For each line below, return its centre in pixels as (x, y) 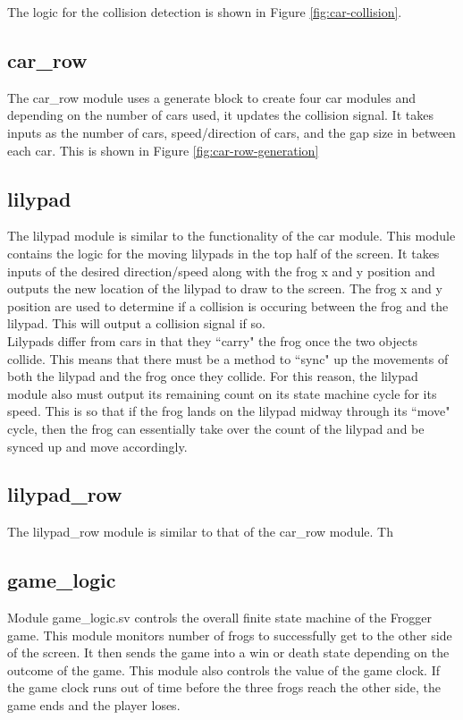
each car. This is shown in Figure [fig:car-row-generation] (163, 150)
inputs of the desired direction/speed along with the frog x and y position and (221, 271)
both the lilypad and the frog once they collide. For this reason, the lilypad (213, 376)
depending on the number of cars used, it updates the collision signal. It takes (220, 115)
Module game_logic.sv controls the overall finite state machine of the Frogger (220, 618)
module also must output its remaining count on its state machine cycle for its (222, 393)
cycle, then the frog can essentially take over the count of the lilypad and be (216, 428)
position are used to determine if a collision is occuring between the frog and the (228, 305)
